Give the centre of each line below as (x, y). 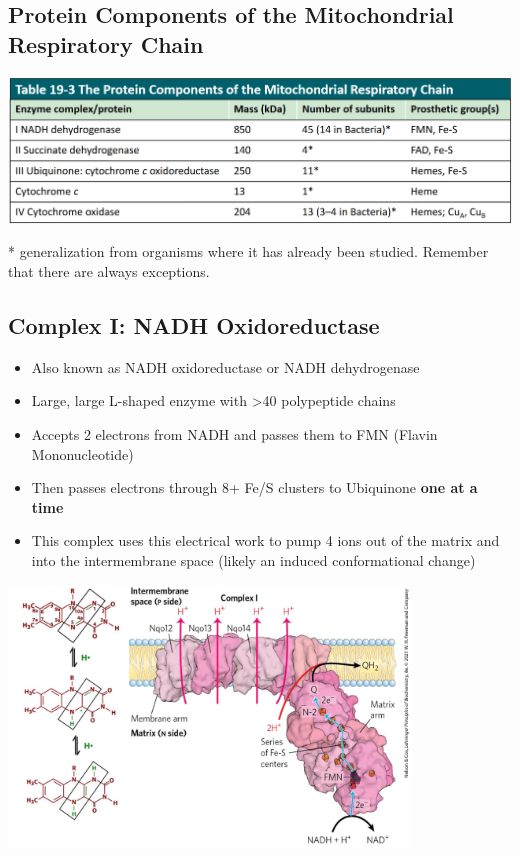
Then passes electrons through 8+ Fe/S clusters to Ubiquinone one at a (254, 487)
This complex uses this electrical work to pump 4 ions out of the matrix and (265, 540)
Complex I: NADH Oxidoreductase (194, 325)
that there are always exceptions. (109, 271)
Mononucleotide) (82, 453)
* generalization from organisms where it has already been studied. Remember (248, 251)
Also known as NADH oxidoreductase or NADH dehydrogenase (225, 366)
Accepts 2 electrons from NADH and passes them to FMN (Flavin (234, 434)
